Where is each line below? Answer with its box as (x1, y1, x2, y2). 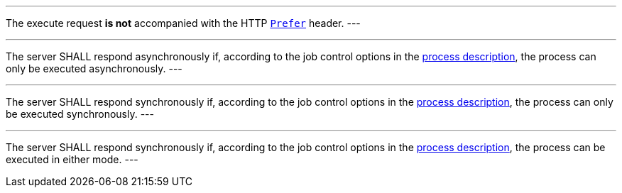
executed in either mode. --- (6, 153, 138, 165)
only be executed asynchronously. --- (6, 62, 182, 75)
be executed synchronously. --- (6, 108, 154, 120)
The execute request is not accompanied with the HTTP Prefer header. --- (6, 17, 361, 29)
